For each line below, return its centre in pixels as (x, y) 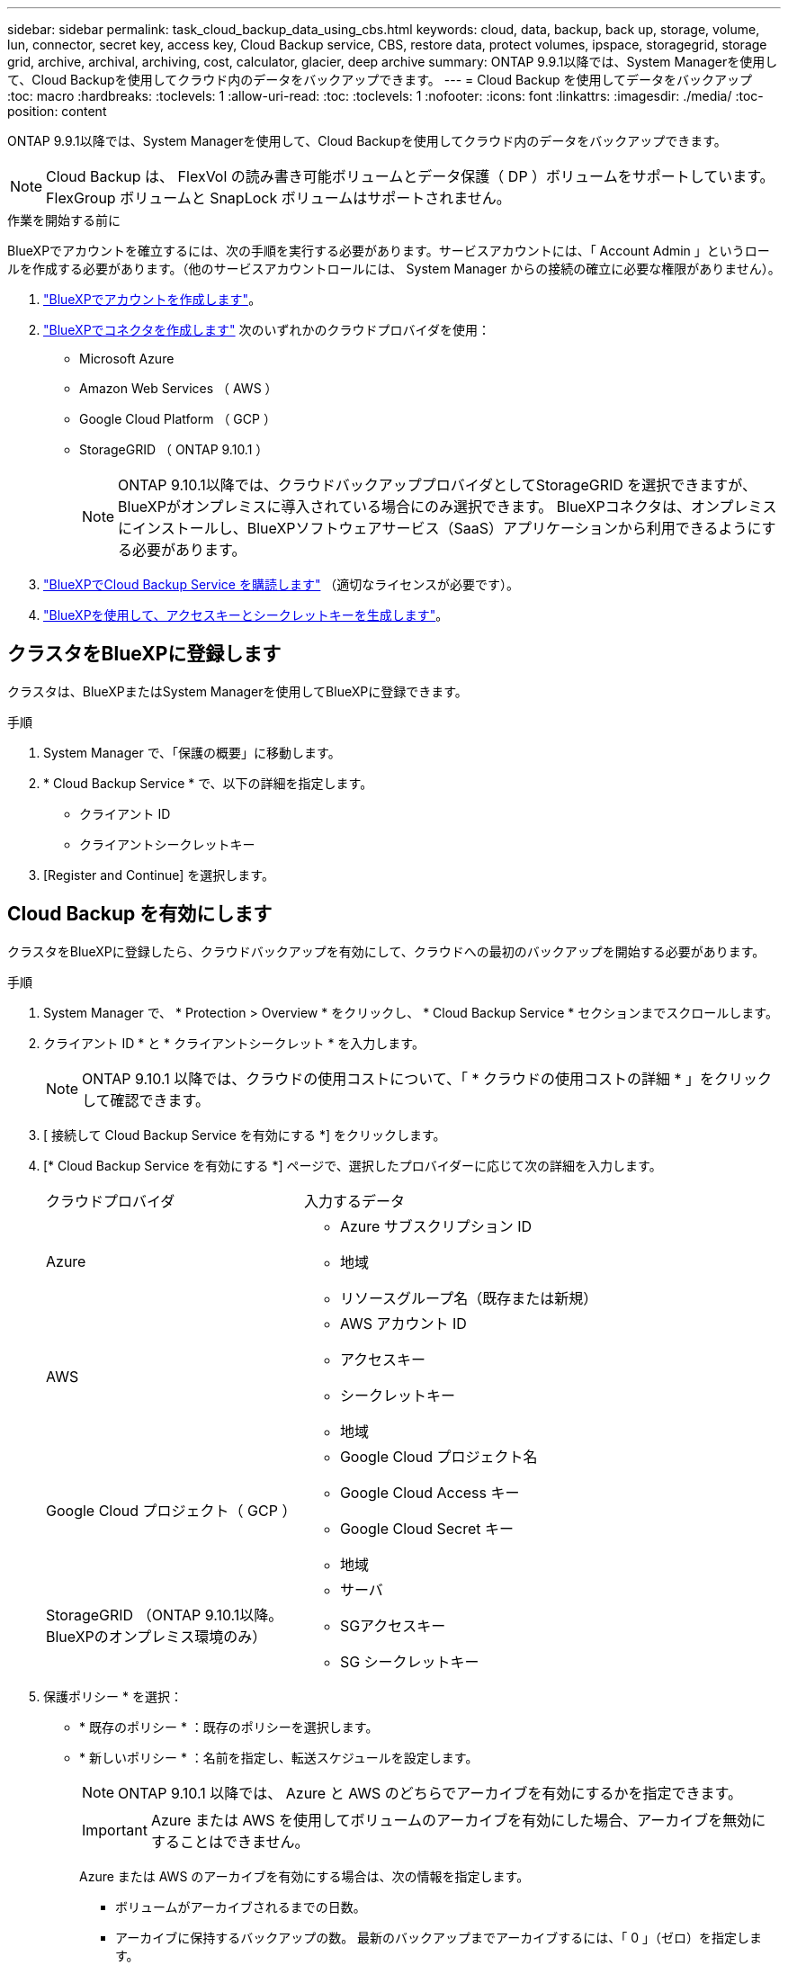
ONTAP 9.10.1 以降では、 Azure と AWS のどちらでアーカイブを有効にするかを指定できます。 (430, 1793)
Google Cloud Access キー (430, 1492)
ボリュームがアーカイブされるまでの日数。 (241, 1907)
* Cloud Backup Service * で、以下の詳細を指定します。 (208, 783)
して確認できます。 (146, 1100)
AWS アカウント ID (403, 1323)
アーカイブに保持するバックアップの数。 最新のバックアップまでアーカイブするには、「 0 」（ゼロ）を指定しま (439, 1937)
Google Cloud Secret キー (427, 1528)
